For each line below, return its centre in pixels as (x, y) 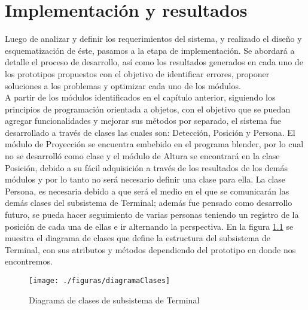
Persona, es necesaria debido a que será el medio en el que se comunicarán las (147, 191)
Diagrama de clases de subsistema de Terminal (114, 300)
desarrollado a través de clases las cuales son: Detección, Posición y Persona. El (150, 132)
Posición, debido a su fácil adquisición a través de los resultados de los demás (147, 167)
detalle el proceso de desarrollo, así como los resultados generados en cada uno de (154, 62)
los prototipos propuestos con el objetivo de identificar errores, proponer (137, 73)
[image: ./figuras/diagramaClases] (100, 281)
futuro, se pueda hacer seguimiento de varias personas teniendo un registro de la (152, 215)
